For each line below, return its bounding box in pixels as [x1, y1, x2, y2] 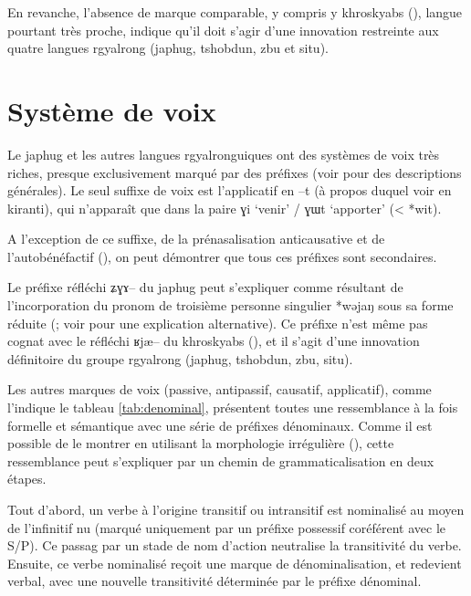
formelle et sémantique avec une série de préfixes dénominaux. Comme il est [7, 415, 433, 434]
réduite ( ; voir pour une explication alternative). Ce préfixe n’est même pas [7, 313, 428, 332]
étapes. [7, 469, 47, 488]
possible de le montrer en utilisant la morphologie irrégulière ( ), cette [7, 434, 394, 453]
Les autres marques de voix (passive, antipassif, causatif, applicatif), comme [7, 380, 432, 399]
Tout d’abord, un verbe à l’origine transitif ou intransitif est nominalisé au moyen [7, 500, 465, 518]
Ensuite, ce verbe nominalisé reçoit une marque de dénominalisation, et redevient [7, 553, 462, 572]
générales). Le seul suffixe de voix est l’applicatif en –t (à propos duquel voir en [7, 181, 452, 200]
